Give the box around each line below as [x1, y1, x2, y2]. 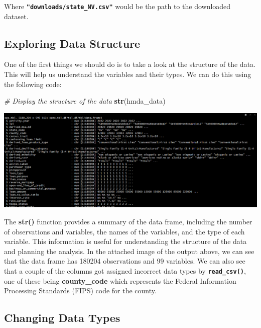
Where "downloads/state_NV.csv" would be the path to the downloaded [4, 1, 231, 11]
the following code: [4, 78, 62, 89]
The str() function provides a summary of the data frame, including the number [4, 216, 252, 226]
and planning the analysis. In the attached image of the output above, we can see [4, 245, 254, 256]
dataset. [4, 11, 29, 21]
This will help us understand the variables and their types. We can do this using [4, 69, 251, 79]
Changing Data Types [4, 310, 120, 325]
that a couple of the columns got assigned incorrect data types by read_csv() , [4, 265, 246, 276]
